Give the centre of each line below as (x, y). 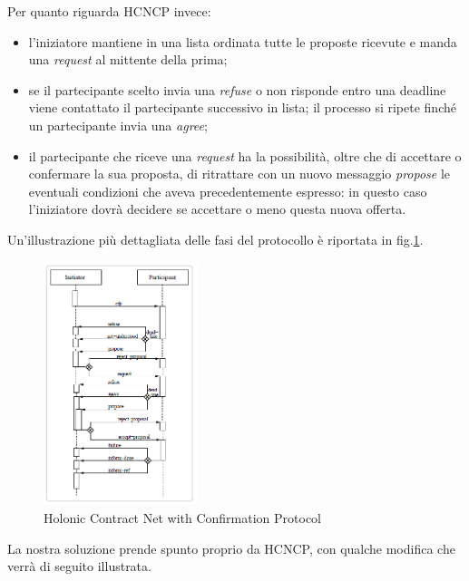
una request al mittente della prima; (128, 59)
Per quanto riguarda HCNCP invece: (109, 11)
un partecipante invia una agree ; (118, 125)
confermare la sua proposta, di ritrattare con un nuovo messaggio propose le (239, 174)
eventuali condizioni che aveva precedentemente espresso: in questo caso (228, 191)
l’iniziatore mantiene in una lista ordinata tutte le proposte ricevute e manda (243, 41)
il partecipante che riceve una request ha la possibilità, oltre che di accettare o (245, 155)
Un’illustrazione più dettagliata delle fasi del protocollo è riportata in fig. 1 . (215, 239)
